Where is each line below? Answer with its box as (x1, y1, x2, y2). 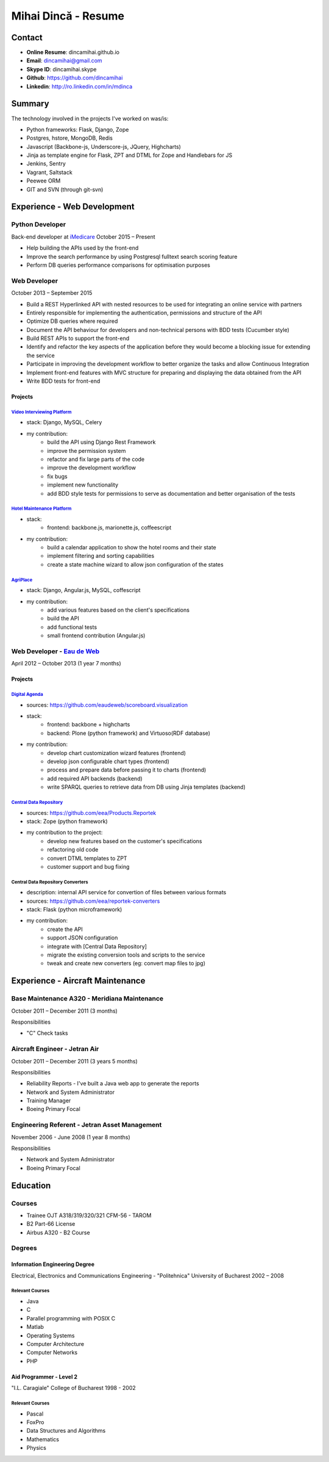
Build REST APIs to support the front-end (26, 335, 130, 342)
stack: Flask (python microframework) (26, 906, 122, 913)
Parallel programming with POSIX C (26, 1314, 116, 1322)
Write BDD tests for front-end (26, 377, 101, 385)
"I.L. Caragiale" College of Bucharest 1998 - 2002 (11, 1384, 136, 1392)
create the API (47, 925, 83, 933)
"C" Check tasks (26, 1029, 68, 1037)
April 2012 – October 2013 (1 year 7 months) (11, 660, 121, 667)
